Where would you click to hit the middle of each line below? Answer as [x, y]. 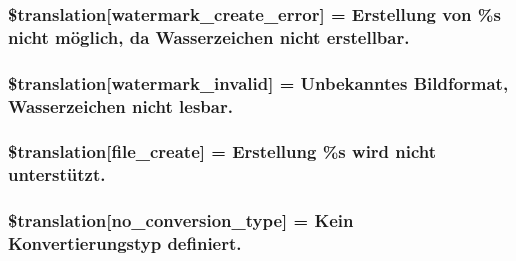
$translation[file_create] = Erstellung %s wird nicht [222, 151]
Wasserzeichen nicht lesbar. [120, 105]
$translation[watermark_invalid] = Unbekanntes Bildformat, [258, 82]
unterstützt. [57, 174]
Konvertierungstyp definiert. [125, 243]
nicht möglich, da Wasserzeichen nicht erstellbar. [209, 36]
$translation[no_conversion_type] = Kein [181, 220]
